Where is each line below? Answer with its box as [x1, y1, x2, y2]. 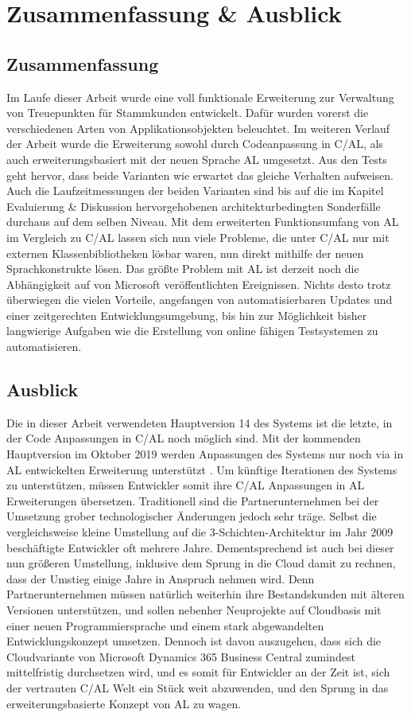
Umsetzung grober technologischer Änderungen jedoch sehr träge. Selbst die [6, 508, 377, 524]
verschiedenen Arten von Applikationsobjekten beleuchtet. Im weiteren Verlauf [6, 119, 390, 136]
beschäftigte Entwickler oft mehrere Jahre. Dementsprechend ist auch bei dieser [6, 539, 394, 555]
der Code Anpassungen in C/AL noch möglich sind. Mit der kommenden [6, 430, 361, 446]
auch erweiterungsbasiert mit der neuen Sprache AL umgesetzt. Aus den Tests [6, 150, 387, 167]
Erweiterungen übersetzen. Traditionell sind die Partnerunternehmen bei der [6, 492, 379, 509]
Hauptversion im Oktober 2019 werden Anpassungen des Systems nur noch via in [6, 446, 404, 462]
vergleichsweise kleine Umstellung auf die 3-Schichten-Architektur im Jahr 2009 [6, 524, 394, 540]
